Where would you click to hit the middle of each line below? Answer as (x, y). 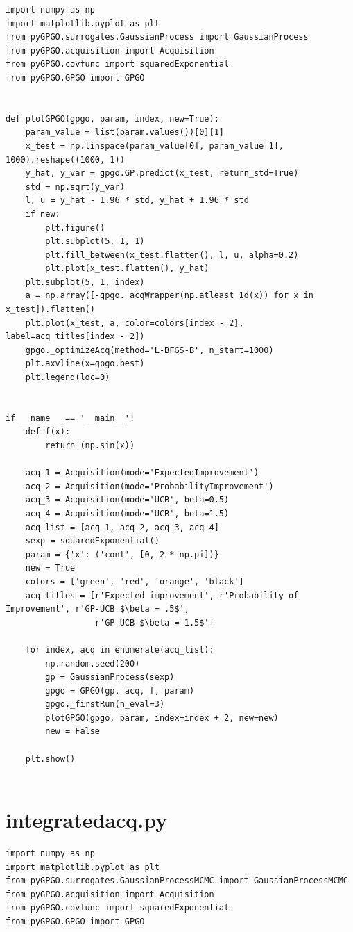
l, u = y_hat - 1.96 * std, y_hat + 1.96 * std (137, 201)
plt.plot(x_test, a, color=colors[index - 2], (135, 323)
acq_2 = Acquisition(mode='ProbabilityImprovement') (149, 486)
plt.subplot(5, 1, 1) (95, 242)
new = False (73, 731)
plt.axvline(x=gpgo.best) (85, 364)
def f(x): (48, 432)
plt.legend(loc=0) (68, 378)
